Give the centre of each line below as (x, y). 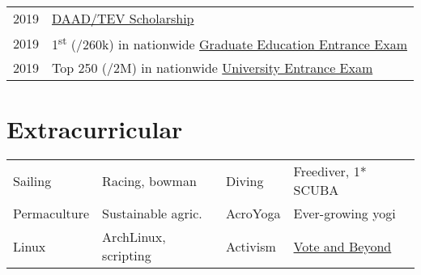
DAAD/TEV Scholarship (123, 18)
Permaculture (51, 214)
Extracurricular (95, 128)
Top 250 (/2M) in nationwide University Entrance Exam (213, 68)
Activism (251, 246)
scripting (127, 256)
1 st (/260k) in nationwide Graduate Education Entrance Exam (230, 43)
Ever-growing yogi (344, 214)
